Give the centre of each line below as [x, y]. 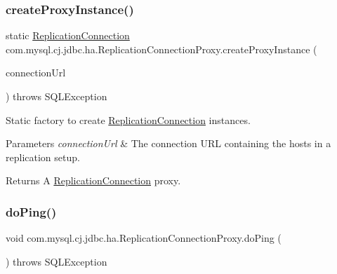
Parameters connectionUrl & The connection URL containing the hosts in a [168, 143]
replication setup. [43, 157]
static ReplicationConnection [68, 35]
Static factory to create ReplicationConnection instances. [128, 119]
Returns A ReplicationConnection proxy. [93, 180]
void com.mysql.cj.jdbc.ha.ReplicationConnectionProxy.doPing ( [144, 238]
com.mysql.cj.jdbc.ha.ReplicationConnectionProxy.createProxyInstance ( [161, 49]
